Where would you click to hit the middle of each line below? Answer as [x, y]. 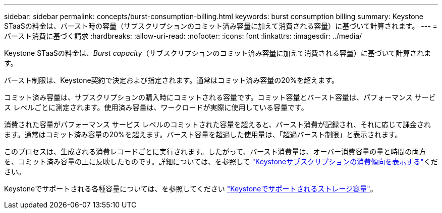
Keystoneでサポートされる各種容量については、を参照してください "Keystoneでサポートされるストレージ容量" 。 [191, 189]
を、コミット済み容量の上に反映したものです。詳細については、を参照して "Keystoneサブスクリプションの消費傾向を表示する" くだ [221, 162]
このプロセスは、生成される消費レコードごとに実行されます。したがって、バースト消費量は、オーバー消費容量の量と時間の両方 [215, 151]
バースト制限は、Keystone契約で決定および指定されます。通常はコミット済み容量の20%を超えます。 [171, 80]
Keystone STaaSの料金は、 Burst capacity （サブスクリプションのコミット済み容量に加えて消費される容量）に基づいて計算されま [218, 53]
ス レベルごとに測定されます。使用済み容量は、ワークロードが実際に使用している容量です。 [156, 107]
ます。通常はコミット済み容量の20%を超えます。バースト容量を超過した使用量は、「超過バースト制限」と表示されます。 [203, 134]
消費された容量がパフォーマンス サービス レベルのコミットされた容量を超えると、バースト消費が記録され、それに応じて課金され [218, 124]
